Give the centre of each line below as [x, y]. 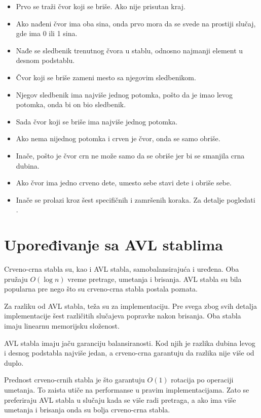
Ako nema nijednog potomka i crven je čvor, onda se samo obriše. [118, 138]
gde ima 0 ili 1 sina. [47, 33]
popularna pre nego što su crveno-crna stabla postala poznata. [101, 289]
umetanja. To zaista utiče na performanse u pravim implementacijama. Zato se [127, 389]
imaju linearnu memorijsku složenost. [62, 326]
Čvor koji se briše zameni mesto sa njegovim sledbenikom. [106, 77]
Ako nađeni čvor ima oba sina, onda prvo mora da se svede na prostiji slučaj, [136, 23]
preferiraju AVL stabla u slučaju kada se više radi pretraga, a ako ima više [120, 399]
